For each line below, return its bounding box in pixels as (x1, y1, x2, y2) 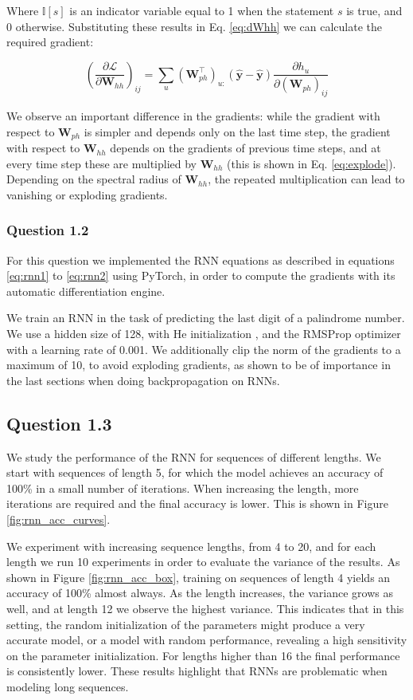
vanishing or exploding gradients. (6, 186, 168, 203)
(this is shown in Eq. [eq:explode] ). (227, 155, 396, 171)
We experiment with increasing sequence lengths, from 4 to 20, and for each (6, 537, 376, 554)
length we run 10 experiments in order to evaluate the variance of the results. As (6, 553, 400, 570)
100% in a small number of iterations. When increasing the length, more (6, 479, 359, 496)
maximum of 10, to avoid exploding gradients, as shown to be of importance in (6, 356, 391, 373)
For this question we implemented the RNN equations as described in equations (6, 251, 395, 268)
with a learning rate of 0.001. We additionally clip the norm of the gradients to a (6, 340, 401, 357)
